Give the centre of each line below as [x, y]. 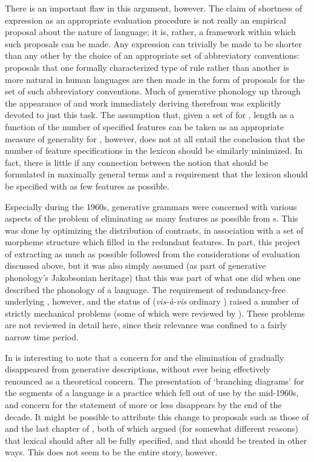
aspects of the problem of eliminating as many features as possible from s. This [152, 218]
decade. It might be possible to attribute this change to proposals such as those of [157, 416]
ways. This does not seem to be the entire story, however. [111, 452]
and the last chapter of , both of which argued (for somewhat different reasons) [152, 428]
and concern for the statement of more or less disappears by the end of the [143, 404]
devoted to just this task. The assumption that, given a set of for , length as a [150, 115]
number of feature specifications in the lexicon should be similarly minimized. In [154, 150]
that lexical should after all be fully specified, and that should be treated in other [156, 440]
